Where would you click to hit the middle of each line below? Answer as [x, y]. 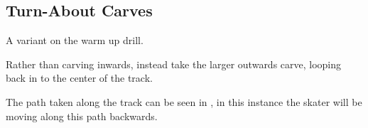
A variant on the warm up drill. [75, 40]
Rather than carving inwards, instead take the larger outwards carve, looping [174, 64]
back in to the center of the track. [79, 78]
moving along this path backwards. [82, 116]
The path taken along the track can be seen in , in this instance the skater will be [184, 101]
